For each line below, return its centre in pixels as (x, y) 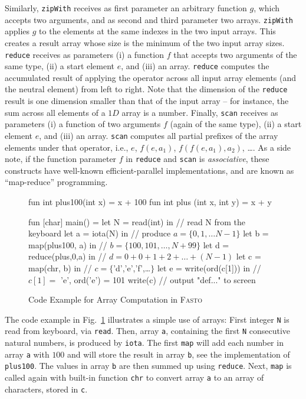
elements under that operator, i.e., (67, 147)
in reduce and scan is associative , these (198, 159)
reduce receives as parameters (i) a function (84, 54)
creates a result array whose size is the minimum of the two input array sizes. (145, 42)
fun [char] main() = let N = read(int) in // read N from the (137, 221)
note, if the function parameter (61, 159)
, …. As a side (266, 147)
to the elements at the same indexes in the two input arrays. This (157, 31)
